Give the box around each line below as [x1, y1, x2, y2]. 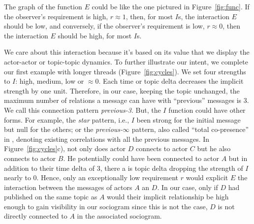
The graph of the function [4, 1, 82, 11]
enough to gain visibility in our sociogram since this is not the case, [4, 201, 208, 211]
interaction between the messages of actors [4, 182, 132, 192]
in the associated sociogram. [77, 211, 162, 221]
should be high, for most [58, 30, 132, 40]
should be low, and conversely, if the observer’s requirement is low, [4, 21, 205, 31]
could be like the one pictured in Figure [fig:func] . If [92, 1, 250, 11]
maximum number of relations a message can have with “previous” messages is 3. [4, 95, 249, 105]
